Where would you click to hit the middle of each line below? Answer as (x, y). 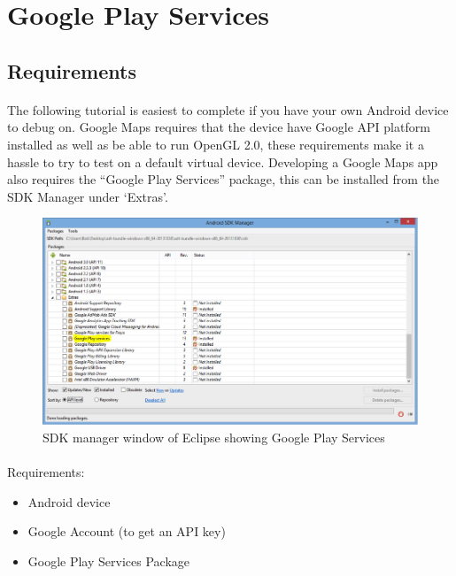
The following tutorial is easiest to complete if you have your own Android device (228, 109)
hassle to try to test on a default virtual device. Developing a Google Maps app (223, 161)
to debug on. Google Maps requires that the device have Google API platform (219, 127)
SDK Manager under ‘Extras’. (88, 196)
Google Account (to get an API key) (127, 531)
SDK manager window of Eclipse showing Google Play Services (214, 437)
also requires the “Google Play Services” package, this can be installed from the (224, 179)
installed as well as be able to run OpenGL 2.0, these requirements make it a (216, 144)
